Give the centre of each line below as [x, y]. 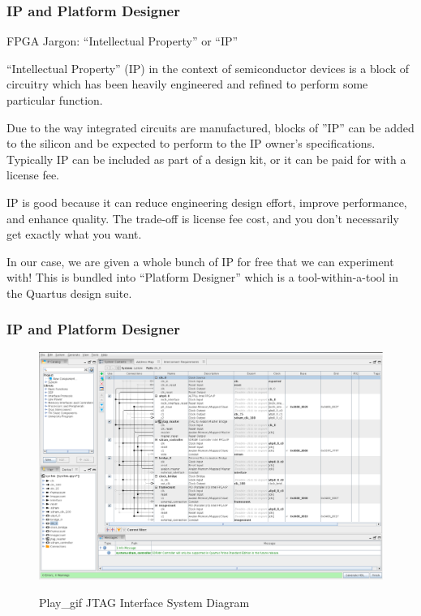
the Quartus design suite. [69, 293]
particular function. [55, 100]
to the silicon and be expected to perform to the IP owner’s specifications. [191, 143]
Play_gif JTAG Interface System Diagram [144, 602]
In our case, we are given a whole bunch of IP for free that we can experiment [200, 261]
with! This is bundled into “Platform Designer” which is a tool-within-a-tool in [203, 277]
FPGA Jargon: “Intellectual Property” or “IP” [122, 41]
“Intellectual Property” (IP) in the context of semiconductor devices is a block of [208, 68]
